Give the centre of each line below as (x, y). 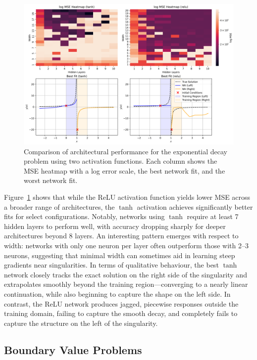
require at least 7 (213, 216)
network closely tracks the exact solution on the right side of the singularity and (126, 274)
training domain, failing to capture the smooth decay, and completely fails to (121, 313)
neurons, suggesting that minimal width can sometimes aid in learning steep (120, 255)
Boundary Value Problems (73, 349)
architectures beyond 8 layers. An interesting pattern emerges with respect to (121, 236)
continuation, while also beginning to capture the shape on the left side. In (117, 293)
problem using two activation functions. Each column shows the (121, 161)
